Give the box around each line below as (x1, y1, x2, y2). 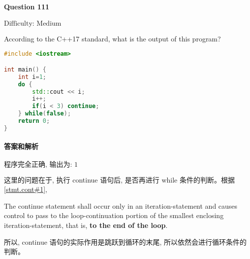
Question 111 (4, 1, 50, 11)
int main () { (4, 66, 46, 73)
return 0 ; (18, 117, 50, 125)
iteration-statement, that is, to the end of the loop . (4, 220, 168, 230)
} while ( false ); (18, 110, 71, 117)
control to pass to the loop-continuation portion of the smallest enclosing (4, 210, 224, 221)
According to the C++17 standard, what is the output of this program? (4, 33, 221, 43)
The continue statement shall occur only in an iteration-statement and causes (4, 200, 238, 211)
